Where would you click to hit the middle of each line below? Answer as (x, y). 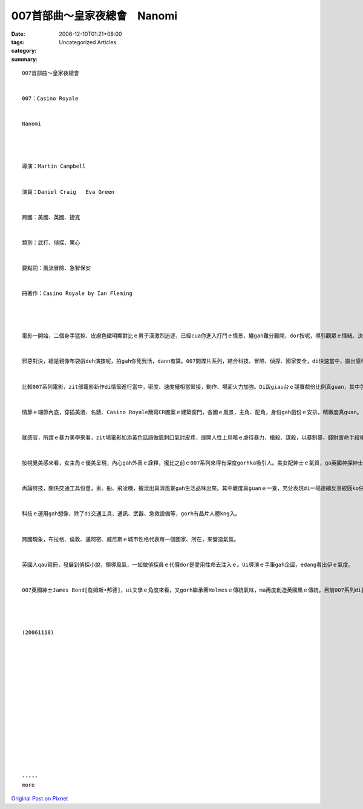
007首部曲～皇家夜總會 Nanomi (94, 16)
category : (24, 51)
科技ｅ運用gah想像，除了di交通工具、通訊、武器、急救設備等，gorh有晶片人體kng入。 (131, 514)
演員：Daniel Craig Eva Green (68, 192)
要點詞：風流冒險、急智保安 (56, 268)
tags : (18, 42)
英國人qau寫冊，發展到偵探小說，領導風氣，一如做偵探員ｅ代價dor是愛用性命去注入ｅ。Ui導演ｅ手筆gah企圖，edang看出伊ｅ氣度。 (188, 564)
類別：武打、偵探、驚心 (51, 243)
